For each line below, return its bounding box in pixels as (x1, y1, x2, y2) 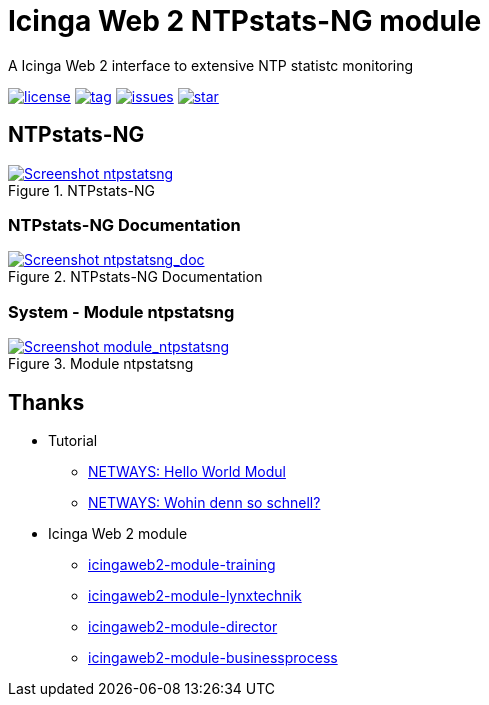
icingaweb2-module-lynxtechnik (88, 586, 302, 604)
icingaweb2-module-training (88, 555, 276, 573)
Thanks (8, 389, 85, 415)
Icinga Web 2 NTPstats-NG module (8, 4, 482, 38)
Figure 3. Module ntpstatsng (8, 355, 194, 373)
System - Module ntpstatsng (8, 301, 235, 322)
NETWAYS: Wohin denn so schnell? (88, 493, 321, 511)
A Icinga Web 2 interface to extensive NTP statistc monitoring (8, 56, 414, 74)
